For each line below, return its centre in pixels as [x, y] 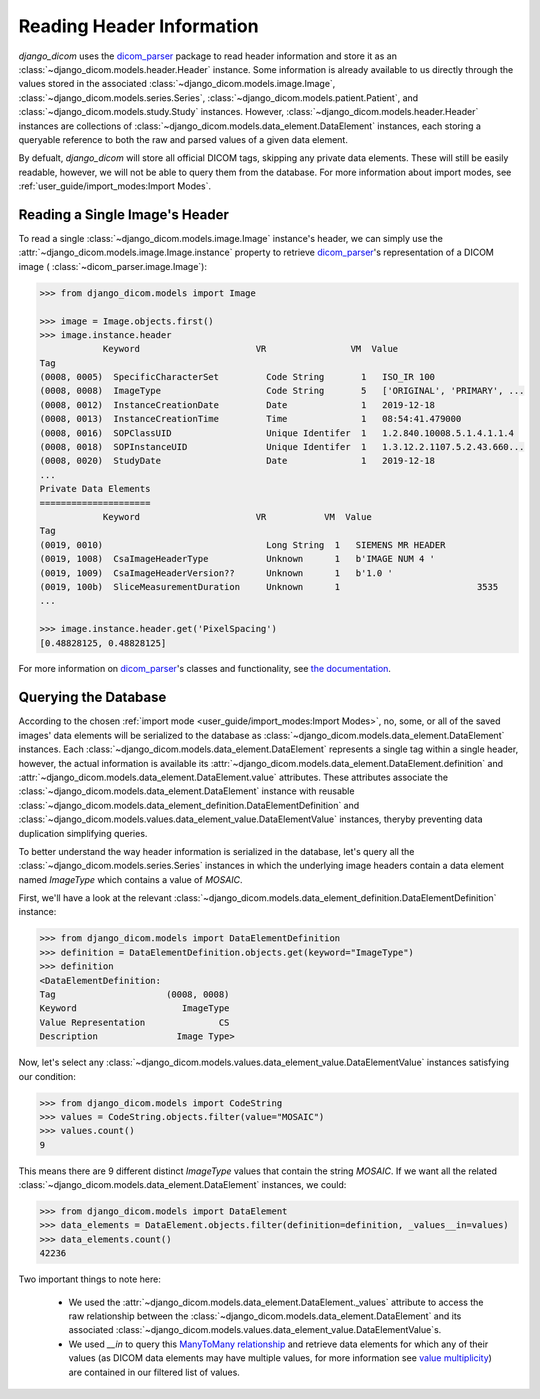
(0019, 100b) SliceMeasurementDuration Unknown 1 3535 [269, 586]
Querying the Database [92, 697]
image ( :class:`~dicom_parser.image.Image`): [113, 266]
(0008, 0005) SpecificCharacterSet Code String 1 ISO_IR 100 [237, 377]
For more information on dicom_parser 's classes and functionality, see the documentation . [205, 669]
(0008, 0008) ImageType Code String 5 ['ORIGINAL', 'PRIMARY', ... [282, 391]
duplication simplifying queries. [83, 833]
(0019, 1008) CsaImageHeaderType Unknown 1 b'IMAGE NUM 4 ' [237, 559]
